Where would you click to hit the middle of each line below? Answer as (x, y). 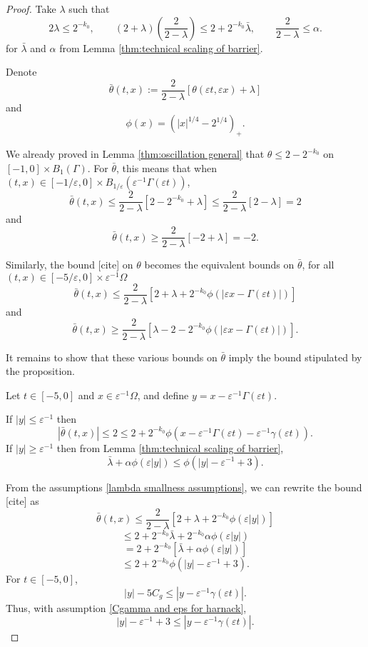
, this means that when (167, 167)
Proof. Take (31, 9)
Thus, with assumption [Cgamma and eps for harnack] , (126, 607)
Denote (21, 72)
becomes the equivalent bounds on (219, 265)
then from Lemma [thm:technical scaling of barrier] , (170, 447)
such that (89, 9)
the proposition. (40, 371)
